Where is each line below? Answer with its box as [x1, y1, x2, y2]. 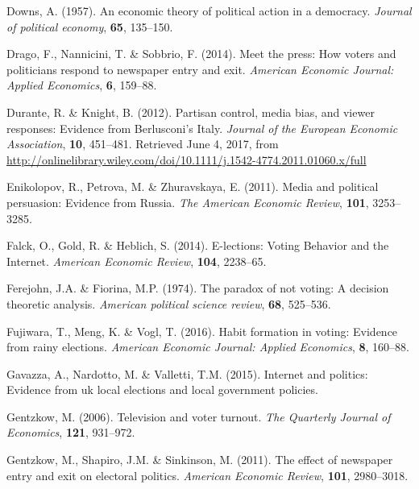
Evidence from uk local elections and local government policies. [6, 381, 318, 398]
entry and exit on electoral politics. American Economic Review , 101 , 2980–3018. [6, 466, 409, 483]
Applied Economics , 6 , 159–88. [6, 77, 157, 93]
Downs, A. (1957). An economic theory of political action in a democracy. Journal [6, 2, 412, 19]
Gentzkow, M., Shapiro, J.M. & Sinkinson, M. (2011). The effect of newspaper [6, 451, 393, 468]
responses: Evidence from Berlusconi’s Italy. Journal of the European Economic [6, 119, 398, 136]
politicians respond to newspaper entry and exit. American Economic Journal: [6, 60, 394, 77]
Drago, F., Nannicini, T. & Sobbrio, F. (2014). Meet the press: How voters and [6, 45, 396, 62]
